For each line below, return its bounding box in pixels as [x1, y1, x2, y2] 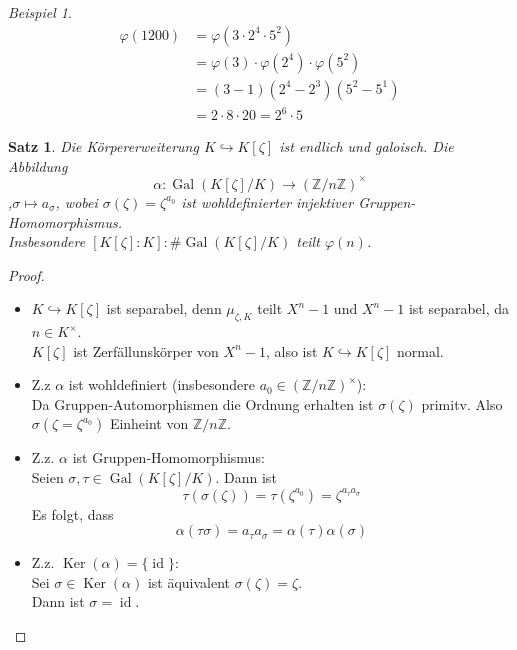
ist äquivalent [147, 571, 231, 592]
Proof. [8, 264, 45, 285]
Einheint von [109, 413, 189, 434]
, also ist [265, 340, 318, 361]
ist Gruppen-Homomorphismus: [72, 447, 265, 468]
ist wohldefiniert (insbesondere [68, 374, 255, 395]
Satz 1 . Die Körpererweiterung [8, 136, 199, 157]
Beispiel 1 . [8, 2, 72, 22]
